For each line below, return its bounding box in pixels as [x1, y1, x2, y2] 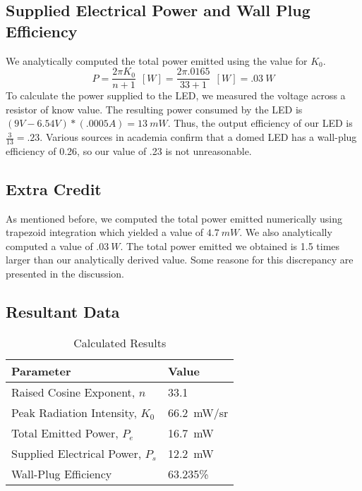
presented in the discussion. [6, 266, 124, 281]
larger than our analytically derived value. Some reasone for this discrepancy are [6, 252, 354, 267]
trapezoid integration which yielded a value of [6, 225, 204, 240]
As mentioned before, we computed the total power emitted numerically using [6, 211, 343, 225]
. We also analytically [239, 225, 332, 240]
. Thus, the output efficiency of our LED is [167, 116, 353, 130]
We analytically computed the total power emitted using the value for [6, 53, 308, 68]
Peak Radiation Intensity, [11, 404, 137, 421]
